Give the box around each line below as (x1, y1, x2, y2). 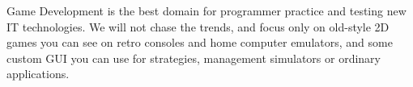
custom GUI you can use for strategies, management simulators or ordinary (6, 49, 381, 66)
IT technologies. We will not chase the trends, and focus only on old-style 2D (6, 18, 390, 35)
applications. (6, 65, 70, 82)
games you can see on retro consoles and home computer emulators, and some (6, 34, 393, 51)
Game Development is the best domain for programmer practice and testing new (6, 2, 407, 19)
